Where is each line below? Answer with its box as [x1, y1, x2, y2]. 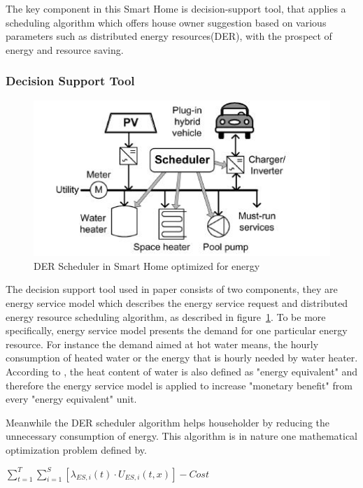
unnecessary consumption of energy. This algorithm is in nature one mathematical [6, 429, 357, 443]
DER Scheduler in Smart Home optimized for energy [34, 258, 260, 273]
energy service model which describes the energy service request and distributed [6, 296, 348, 310]
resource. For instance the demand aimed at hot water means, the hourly [6, 336, 319, 351]
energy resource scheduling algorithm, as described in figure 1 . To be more [6, 309, 326, 324]
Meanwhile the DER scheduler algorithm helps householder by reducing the [6, 415, 329, 429]
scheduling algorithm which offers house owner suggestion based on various [6, 15, 327, 29]
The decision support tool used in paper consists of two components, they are [6, 282, 338, 296]
